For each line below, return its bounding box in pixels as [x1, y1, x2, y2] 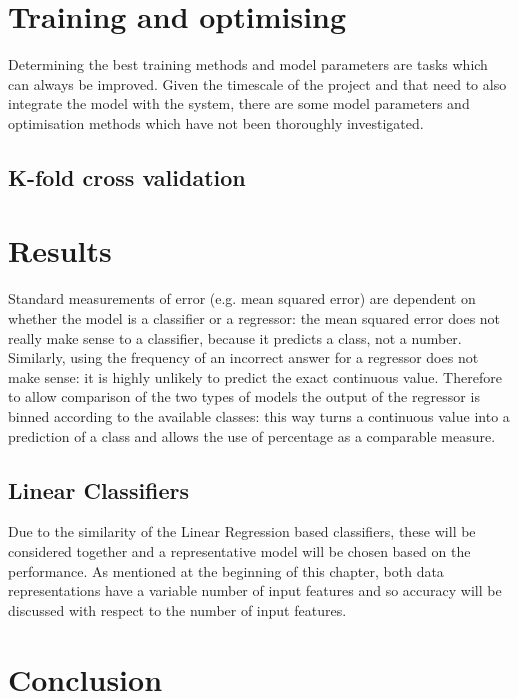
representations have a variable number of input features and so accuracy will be [8, 580, 502, 601]
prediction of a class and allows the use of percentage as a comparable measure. [8, 425, 496, 446]
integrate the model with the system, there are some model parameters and [8, 93, 470, 114]
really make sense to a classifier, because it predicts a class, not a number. [8, 327, 462, 348]
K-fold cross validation [8, 161, 246, 192]
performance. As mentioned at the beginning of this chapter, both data [8, 560, 444, 581]
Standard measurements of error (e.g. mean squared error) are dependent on [8, 288, 476, 309]
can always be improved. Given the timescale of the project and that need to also [8, 73, 507, 94]
